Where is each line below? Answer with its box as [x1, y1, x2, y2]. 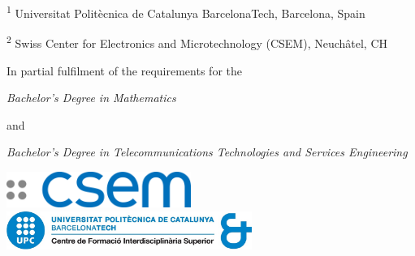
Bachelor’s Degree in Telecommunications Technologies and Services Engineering [6, 143, 408, 160]
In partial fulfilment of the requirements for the [6, 62, 242, 79]
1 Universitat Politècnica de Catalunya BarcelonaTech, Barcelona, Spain [6, 2, 365, 21]
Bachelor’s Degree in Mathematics [6, 89, 176, 106]
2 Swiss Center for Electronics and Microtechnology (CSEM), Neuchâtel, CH [6, 32, 388, 51]
